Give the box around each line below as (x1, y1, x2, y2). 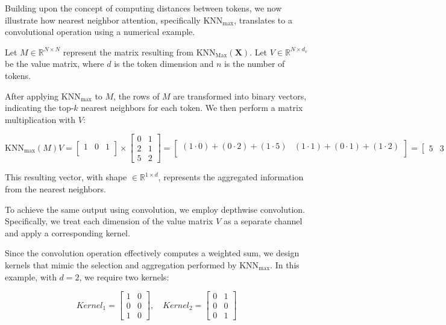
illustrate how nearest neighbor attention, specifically (5, 13, 201, 26)
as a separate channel (223, 215, 303, 227)
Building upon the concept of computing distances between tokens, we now (5, 2, 282, 14)
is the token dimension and (114, 57, 214, 70)
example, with (5, 270, 57, 283)
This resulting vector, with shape (5, 171, 127, 183)
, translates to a (234, 13, 292, 26)
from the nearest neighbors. (5, 183, 106, 195)
